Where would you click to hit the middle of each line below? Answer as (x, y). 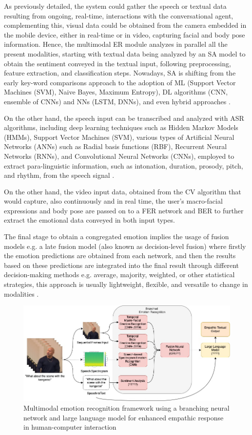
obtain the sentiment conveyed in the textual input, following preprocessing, (117, 63)
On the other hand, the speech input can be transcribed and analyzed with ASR (124, 118)
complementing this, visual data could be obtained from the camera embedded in (125, 25)
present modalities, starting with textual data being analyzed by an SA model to (125, 53)
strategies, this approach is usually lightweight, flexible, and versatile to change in (126, 284)
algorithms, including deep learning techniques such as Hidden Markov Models (121, 127)
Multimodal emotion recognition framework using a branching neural (126, 407)
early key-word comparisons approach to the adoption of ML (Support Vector (120, 82)
